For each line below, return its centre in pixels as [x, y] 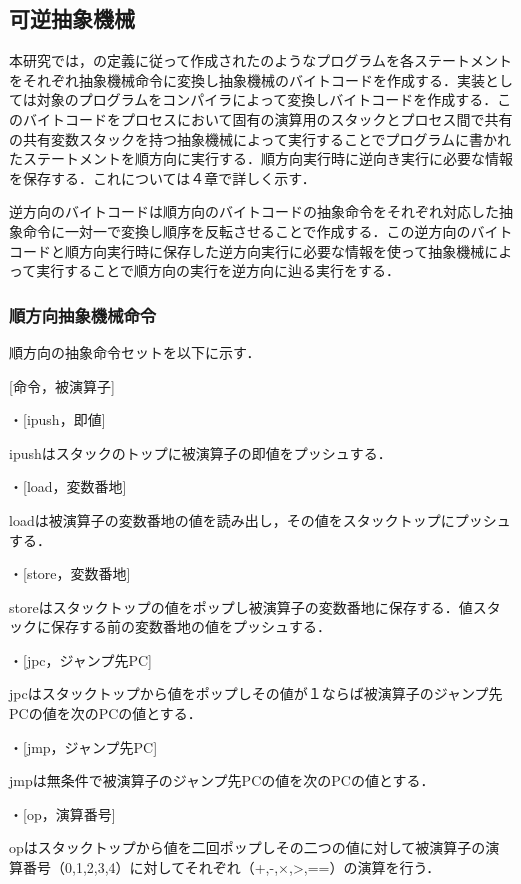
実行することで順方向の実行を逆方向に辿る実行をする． [218, 270]
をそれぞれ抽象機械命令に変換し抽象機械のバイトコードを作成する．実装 [247, 79]
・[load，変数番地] [68, 486]
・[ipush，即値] [57, 419]
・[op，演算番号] [62, 813]
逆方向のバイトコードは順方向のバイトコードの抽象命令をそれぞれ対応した [254, 211]
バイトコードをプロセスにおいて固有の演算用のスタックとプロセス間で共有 [267, 118]
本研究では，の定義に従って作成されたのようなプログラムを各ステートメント [260, 60]
